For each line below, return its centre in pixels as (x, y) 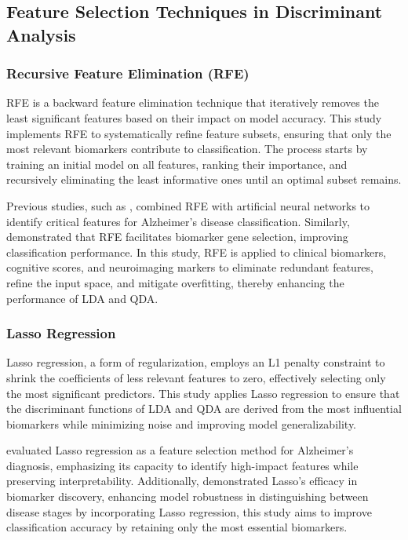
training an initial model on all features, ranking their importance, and (177, 164)
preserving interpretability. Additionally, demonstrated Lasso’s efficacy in (182, 481)
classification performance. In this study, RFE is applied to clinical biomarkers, (197, 252)
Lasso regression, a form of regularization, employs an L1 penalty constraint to (196, 362)
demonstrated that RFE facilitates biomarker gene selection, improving (177, 237)
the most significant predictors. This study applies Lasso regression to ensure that (203, 393)
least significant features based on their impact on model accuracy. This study (194, 117)
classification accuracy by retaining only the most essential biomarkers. (177, 527)
